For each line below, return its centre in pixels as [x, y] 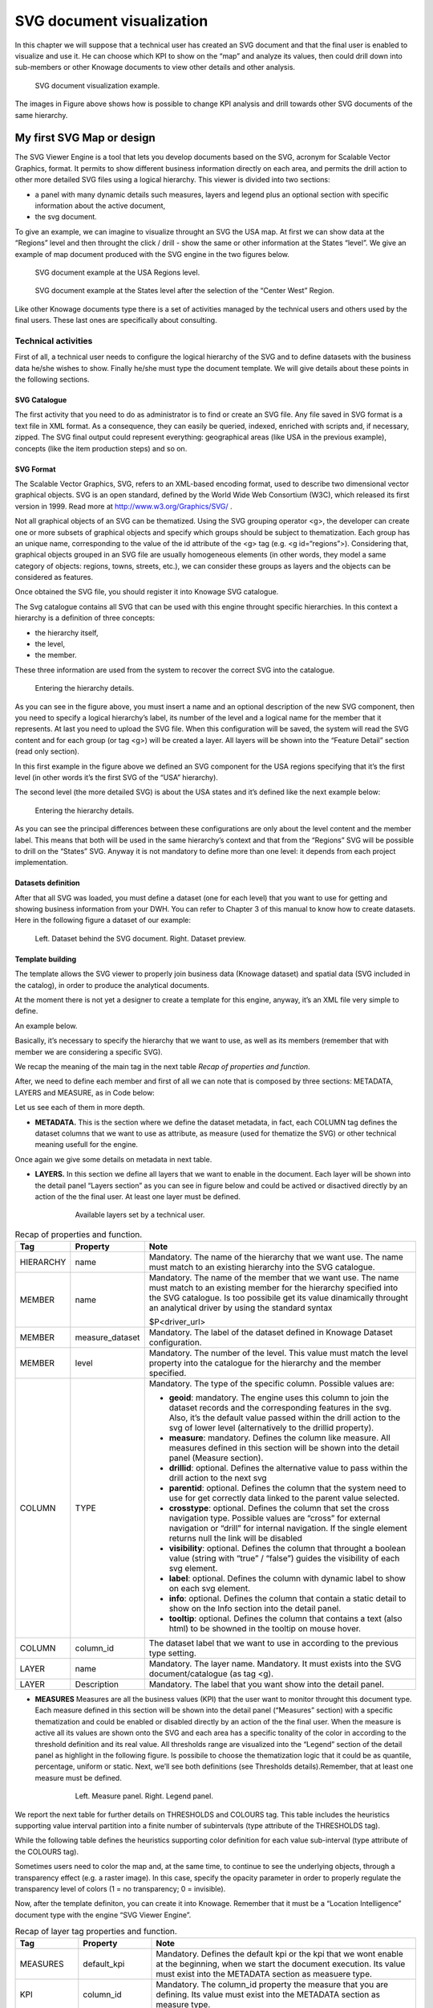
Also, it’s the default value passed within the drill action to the [285, 1418]
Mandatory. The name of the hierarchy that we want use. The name [276, 1257]
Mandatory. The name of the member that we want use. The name [274, 1278]
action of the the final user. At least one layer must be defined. [138, 1196]
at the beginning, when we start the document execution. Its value [281, 1964]
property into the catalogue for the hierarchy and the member [265, 1363]
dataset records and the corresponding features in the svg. [280, 1408]
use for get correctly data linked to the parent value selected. [284, 1498]
